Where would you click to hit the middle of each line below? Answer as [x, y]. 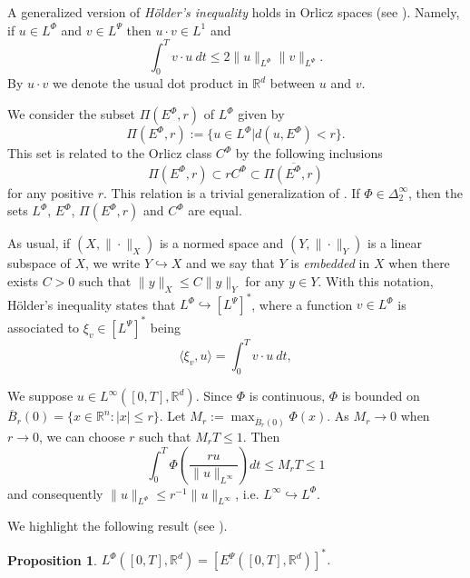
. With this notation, [376, 281]
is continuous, [287, 396]
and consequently [55, 493]
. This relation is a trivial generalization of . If [232, 192]
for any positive [51, 192]
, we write [113, 263]
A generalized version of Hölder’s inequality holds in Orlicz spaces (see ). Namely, [234, 12]
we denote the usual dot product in [151, 83]
